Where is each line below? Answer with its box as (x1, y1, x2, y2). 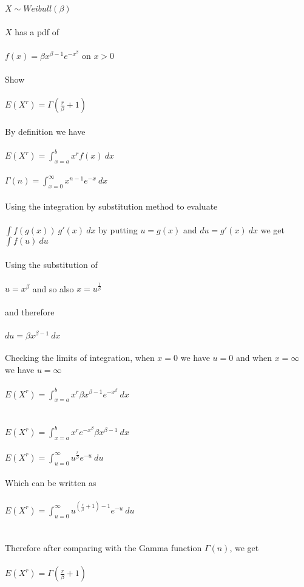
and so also (32, 282, 74, 295)
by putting (98, 223, 138, 236)
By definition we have (5, 125, 86, 137)
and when (235, 351, 272, 364)
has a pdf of (15, 25, 59, 38)
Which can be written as (5, 476, 96, 489)
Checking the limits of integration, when (5, 351, 155, 364)
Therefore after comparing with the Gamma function (5, 541, 202, 554)
